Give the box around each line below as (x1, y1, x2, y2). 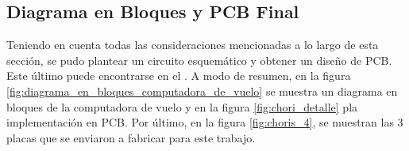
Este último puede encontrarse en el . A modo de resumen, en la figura (6, 67, 351, 84)
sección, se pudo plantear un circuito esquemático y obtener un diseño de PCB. (6, 51, 392, 68)
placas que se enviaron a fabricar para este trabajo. (6, 129, 256, 145)
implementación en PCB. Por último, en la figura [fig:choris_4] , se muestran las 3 (6, 114, 403, 130)
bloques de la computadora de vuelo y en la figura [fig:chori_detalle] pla (6, 98, 358, 115)
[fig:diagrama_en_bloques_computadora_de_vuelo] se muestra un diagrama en (6, 82, 398, 99)
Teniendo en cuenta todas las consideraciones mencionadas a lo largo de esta (6, 36, 379, 53)
